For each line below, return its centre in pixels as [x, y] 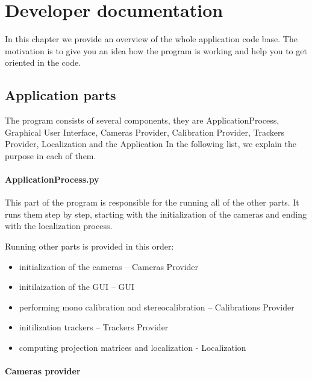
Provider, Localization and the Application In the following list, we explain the [151, 144]
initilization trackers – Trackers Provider [94, 327]
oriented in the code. [43, 62]
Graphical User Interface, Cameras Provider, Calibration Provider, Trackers [145, 132]
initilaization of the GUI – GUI [76, 287]
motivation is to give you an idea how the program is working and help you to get [156, 50]
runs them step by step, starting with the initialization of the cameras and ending [156, 214]
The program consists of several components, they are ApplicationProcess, [142, 120]
